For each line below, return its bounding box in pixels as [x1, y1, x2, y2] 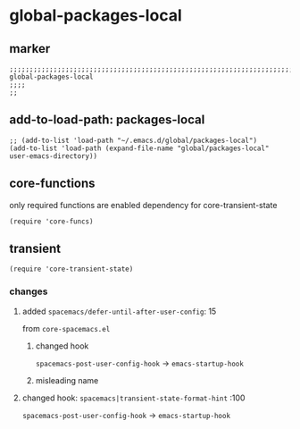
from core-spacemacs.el [21, 323, 111, 333]
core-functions [9, 176, 96, 191]
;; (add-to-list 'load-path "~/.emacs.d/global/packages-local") [9, 136, 257, 145]
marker [9, 41, 51, 56]
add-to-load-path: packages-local [9, 113, 205, 128]
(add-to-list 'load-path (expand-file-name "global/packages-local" [9, 144, 270, 153]
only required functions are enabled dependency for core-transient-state [9, 199, 278, 210]
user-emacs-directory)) [9, 151, 98, 161]
